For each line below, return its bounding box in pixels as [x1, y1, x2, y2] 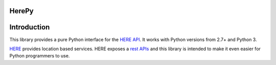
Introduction [9, 23, 50, 31]
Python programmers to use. [9, 53, 70, 59]
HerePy [9, 7, 34, 15]
